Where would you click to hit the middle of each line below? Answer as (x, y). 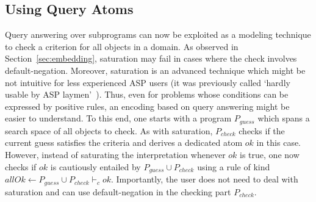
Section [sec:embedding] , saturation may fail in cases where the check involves (151, 58)
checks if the (262, 130)
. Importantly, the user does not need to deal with (205, 179)
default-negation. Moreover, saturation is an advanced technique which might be (155, 70)
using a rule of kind (234, 166)
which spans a (284, 118)
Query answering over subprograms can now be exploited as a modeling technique (158, 34)
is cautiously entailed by (95, 166)
